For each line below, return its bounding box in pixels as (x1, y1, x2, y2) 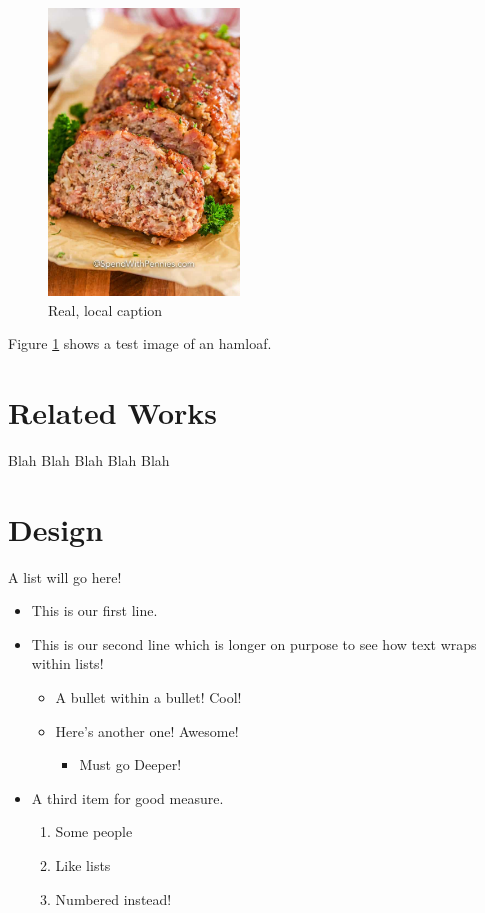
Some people (55, 821, 133, 842)
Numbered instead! (55, 888, 172, 909)
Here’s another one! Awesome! (55, 720, 239, 741)
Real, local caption (48, 299, 163, 320)
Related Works (8, 391, 218, 432)
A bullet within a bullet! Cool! (55, 687, 242, 707)
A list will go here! (8, 566, 122, 587)
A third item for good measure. (31, 787, 224, 808)
